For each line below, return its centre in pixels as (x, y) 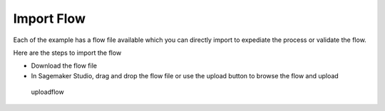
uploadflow (47, 92)
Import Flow (49, 18)
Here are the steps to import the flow (67, 53)
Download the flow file (64, 66)
